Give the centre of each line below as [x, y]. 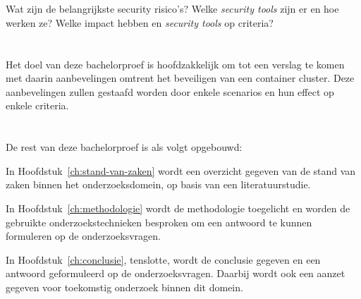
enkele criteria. [37, 105]
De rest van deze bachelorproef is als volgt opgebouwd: [124, 147]
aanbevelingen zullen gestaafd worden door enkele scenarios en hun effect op [170, 91]
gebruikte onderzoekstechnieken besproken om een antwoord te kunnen [159, 222]
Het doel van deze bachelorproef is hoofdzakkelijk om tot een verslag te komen [175, 64]
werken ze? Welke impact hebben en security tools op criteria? [140, 22]
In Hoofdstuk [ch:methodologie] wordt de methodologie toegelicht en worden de [178, 208]
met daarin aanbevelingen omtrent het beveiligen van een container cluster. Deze [180, 78]
